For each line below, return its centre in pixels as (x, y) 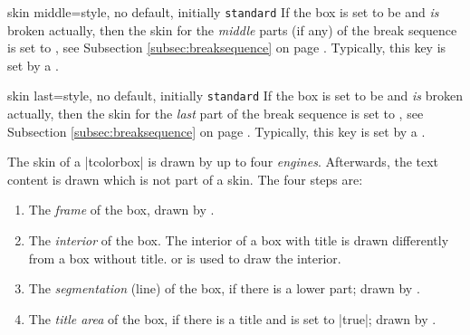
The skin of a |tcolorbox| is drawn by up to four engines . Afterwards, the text (223, 162)
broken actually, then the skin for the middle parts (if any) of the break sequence (232, 29)
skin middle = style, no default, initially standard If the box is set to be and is (223, 12)
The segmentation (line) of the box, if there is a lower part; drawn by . (224, 288)
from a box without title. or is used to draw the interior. (185, 258)
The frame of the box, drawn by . (121, 210)
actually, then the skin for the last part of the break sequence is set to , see (216, 114)
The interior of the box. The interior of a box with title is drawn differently (239, 240)
